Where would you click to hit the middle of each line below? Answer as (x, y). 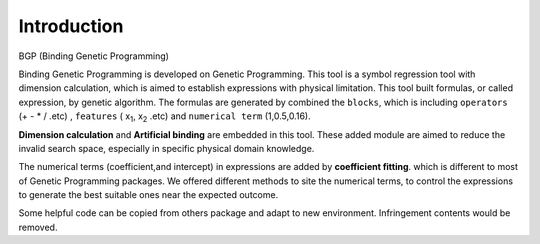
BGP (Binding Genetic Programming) (94, 56)
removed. (38, 227)
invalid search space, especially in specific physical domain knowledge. (166, 148)
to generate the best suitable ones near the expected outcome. (148, 195)
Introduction (71, 26)
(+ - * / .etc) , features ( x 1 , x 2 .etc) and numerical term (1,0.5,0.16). (164, 117)
